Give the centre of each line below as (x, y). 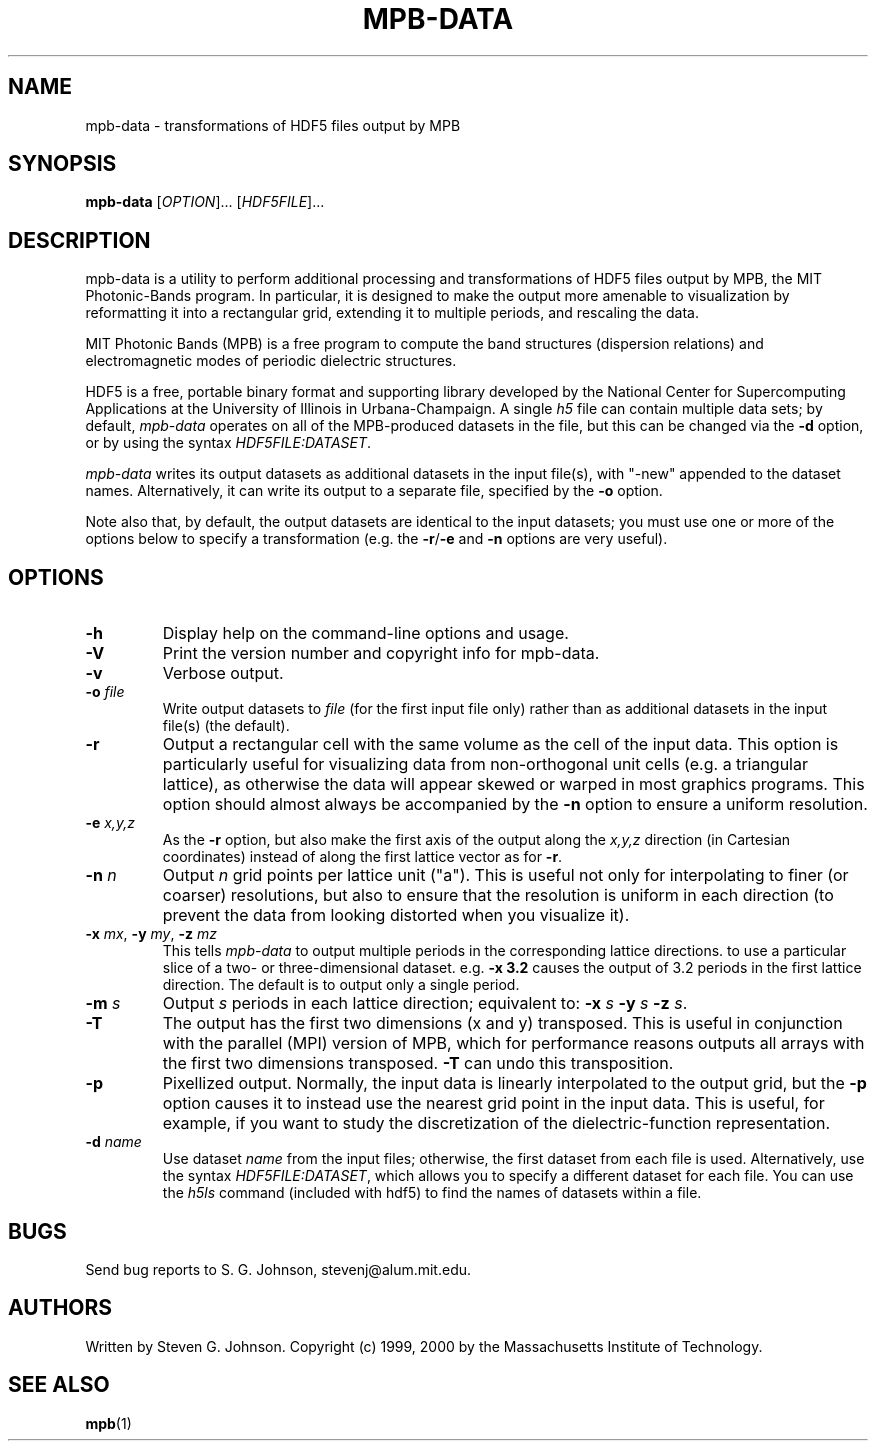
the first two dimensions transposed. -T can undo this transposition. (418, 1063)
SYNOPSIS (62, 164)
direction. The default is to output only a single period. (341, 985)
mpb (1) (108, 1423)
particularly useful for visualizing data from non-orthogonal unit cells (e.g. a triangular (485, 764)
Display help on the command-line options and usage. (365, 633)
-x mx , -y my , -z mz (151, 934)
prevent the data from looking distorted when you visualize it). (396, 915)
